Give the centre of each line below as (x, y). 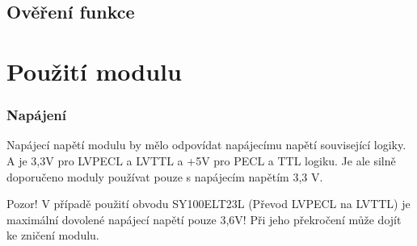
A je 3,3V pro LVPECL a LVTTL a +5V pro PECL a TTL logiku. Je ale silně (201, 160)
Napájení (37, 115)
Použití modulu (94, 71)
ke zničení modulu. (53, 235)
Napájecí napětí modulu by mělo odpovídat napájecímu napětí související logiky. (206, 145)
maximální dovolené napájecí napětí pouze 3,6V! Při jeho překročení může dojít (204, 219)
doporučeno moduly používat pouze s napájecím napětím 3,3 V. (165, 176)
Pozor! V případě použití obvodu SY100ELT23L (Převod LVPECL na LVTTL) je (208, 204)
